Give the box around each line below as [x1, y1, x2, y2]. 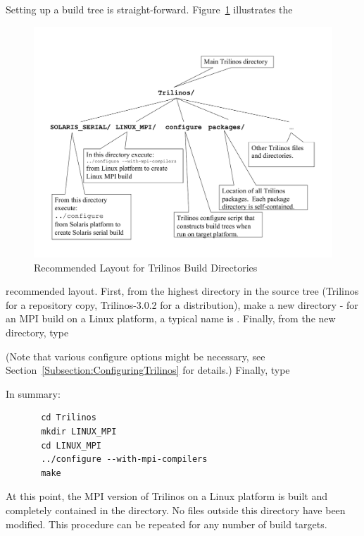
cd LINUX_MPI [41, 440, 102, 451]
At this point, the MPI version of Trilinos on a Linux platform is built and [6, 489, 328, 504]
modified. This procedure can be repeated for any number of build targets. [6, 516, 327, 531]
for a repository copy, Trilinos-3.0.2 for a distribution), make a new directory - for [6, 297, 358, 312]
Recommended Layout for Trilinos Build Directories [34, 260, 258, 274]
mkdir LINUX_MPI [41, 427, 117, 437]
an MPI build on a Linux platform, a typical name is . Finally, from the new [6, 311, 336, 326]
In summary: [6, 386, 61, 401]
